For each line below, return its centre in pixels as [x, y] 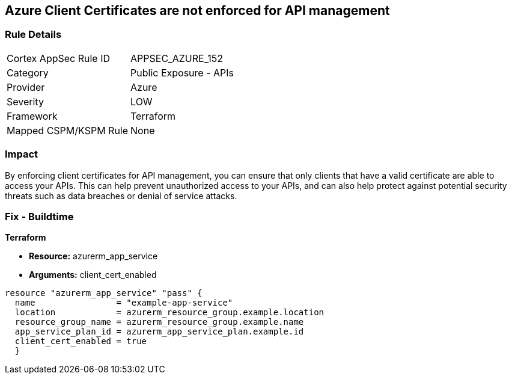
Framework [32, 116]
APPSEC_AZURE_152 [177, 58]
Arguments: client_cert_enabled [93, 275]
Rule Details [33, 35]
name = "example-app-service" [124, 303]
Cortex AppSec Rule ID [59, 58]
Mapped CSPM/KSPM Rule [68, 130]
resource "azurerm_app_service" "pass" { [104, 293]
